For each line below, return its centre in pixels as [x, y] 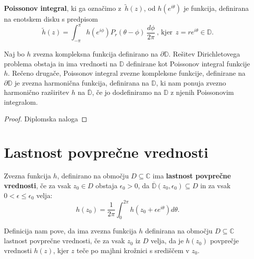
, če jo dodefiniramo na [127, 92]
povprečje [225, 241]
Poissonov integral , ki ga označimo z [63, 8]
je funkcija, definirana [216, 8]
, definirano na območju [93, 176]
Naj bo [14, 54]
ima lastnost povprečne [192, 176]
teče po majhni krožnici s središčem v [133, 250]
